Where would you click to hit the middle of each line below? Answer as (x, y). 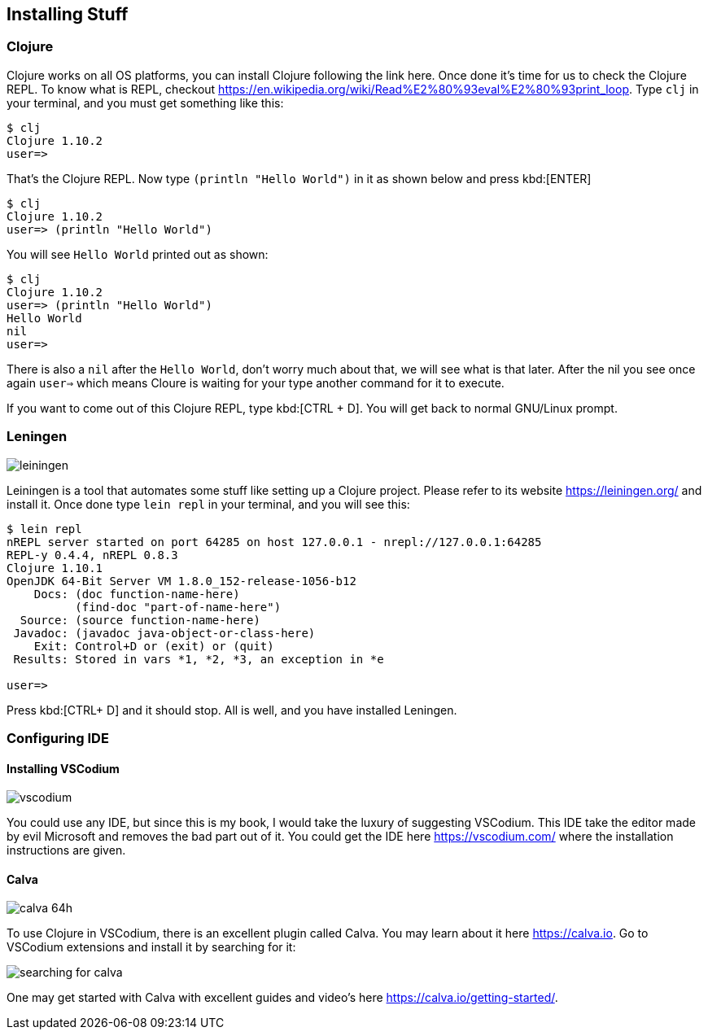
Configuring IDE (58, 738)
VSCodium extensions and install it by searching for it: (151, 947)
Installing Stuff (68, 14)
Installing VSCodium (63, 768)
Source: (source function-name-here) (140, 620)
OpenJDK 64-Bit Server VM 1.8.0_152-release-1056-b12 (181, 581)
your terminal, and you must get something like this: (145, 103)
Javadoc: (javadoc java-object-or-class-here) (164, 633)
